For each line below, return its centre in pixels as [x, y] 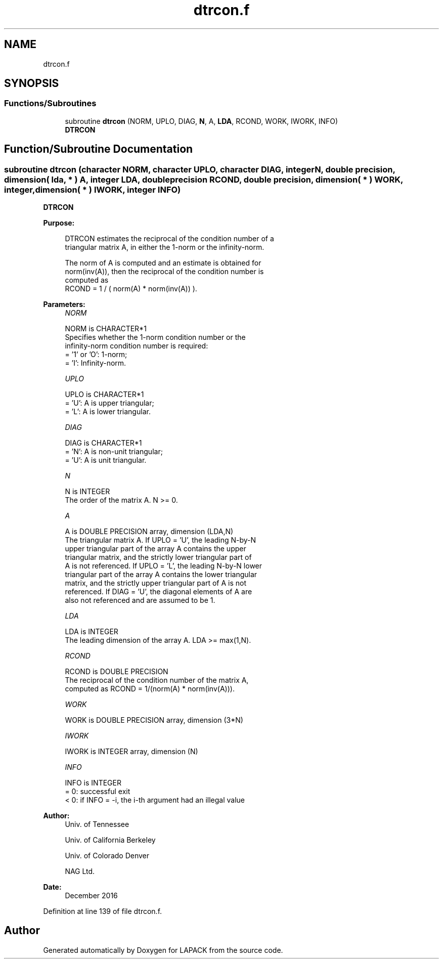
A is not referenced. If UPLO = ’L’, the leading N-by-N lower [164, 566]
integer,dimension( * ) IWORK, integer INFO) [93, 189]
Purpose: [59, 223]
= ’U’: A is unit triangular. [106, 460]
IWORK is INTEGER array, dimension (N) [131, 752]
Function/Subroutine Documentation [99, 149]
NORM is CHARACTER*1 [106, 329]
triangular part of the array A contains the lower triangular [161, 575]
